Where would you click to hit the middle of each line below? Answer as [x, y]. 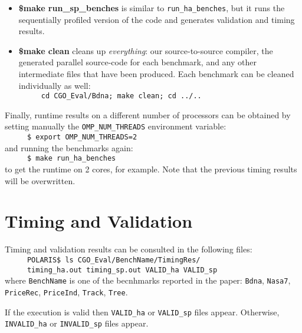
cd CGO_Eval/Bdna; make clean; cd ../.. [121, 96]
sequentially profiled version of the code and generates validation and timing [157, 19]
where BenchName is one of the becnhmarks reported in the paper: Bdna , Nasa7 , [148, 280]
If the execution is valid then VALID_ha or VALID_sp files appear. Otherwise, [142, 312]
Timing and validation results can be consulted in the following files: [129, 249]
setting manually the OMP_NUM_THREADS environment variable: [116, 126]
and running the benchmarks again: [69, 147]
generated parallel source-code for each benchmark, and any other [137, 62]
